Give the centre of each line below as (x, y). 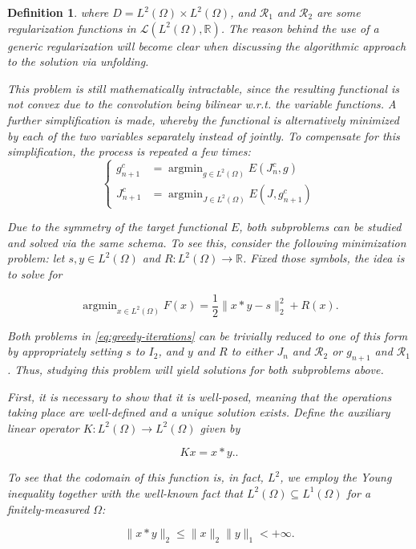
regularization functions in (72, 28)
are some (339, 12)
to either (252, 351)
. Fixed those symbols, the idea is (324, 258)
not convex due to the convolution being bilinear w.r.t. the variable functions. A (202, 104)
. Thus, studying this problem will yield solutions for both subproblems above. (196, 370)
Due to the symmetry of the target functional (117, 227)
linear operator (43, 427)
